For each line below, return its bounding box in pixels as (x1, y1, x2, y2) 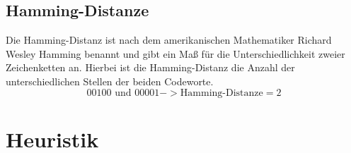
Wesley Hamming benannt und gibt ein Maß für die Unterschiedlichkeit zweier (6, 46, 345, 61)
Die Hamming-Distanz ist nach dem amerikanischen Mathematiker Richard (6, 32, 332, 47)
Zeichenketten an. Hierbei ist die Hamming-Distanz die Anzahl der (6, 60, 295, 75)
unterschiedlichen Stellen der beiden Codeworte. (6, 73, 214, 88)
